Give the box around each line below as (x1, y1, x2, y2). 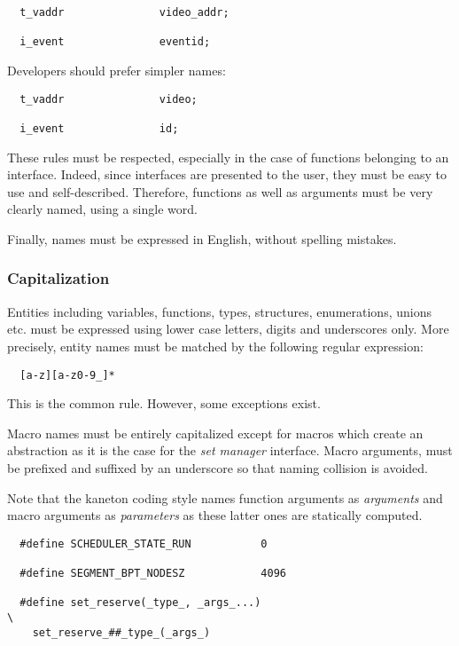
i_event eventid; (19, 35, 211, 49)
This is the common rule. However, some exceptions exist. (7, 394, 321, 413)
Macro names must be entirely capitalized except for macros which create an (7, 423, 424, 442)
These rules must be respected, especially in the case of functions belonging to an (7, 147, 449, 166)
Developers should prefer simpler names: (7, 60, 226, 79)
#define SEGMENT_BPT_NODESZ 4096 (19, 567, 286, 580)
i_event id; (19, 122, 179, 135)
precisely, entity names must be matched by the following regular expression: (7, 336, 424, 355)
